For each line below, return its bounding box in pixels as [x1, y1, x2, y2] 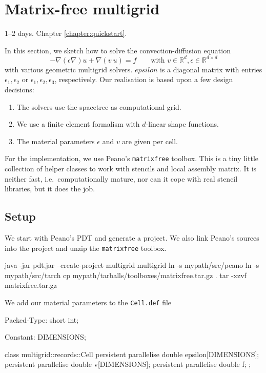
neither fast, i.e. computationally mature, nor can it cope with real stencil [5, 173, 238, 184]
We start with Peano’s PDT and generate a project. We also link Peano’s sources [5, 232, 259, 243]
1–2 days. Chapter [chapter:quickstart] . [5, 28, 127, 38]
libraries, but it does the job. [5, 183, 95, 194]
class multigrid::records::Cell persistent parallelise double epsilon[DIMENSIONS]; [5, 348, 259, 359]
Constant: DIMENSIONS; [5, 331, 86, 342]
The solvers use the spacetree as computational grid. [16, 101, 181, 112]
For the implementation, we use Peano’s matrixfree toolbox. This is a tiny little [5, 153, 259, 164]
